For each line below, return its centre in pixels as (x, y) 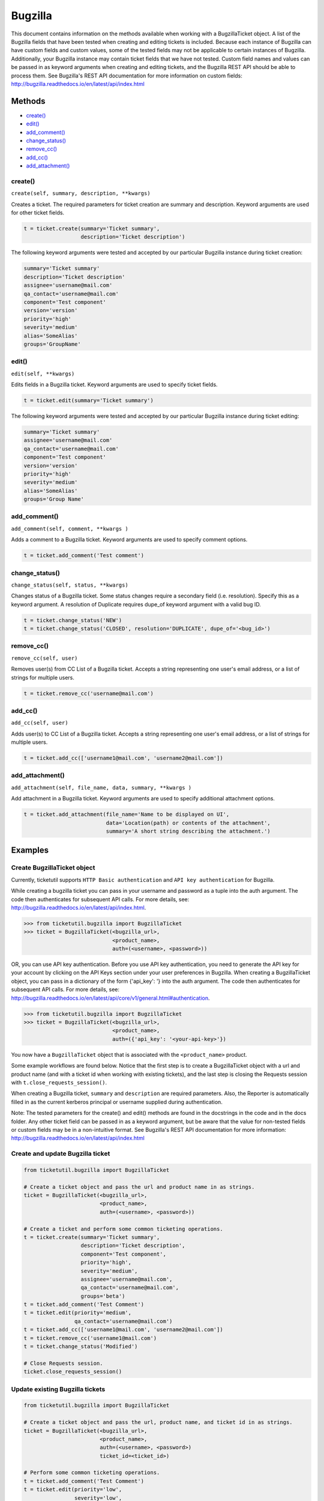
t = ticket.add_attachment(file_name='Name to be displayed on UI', (127, 814)
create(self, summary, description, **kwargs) (81, 193)
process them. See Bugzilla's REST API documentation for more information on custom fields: (127, 76)
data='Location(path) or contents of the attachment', (188, 823)
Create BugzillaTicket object (53, 868)
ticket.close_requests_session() (73, 1372)
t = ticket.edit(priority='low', (73, 1490)
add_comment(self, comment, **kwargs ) (70, 529)
